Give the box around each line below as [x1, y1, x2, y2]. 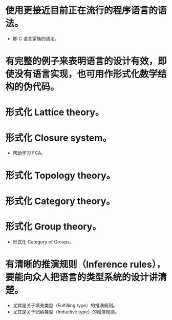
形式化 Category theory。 [5, 195, 115, 207]
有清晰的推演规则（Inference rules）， [5, 258, 165, 270]
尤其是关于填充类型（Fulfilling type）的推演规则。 [12, 302, 118, 308]
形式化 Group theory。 [5, 220, 101, 232]
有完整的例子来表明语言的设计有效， [5, 55, 158, 67]
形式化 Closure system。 [5, 132, 112, 144]
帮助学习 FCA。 [12, 150, 46, 156]
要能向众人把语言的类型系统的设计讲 [5, 271, 158, 283]
